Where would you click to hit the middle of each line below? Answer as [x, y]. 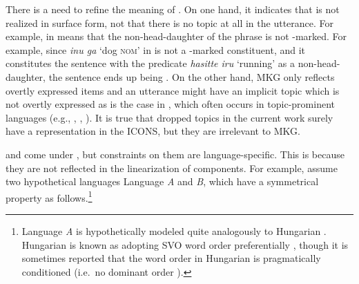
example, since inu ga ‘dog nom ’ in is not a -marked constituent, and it [156, 49]
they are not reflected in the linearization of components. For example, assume [172, 168]
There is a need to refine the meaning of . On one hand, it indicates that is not [173, 9]
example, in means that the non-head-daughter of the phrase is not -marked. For [176, 36]
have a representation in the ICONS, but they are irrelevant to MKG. [153, 131]
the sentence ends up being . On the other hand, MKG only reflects [192, 76]
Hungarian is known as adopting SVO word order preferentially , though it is [185, 244]
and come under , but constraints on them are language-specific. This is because [175, 154]
